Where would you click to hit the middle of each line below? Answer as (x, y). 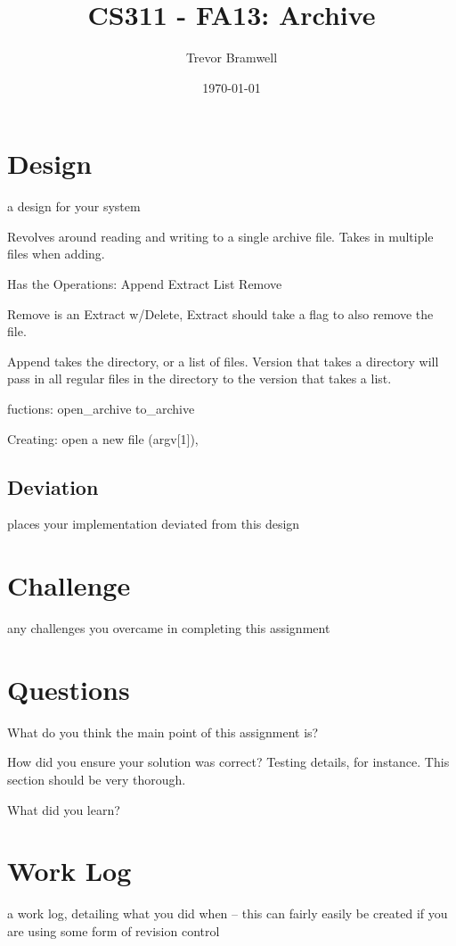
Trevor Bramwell (232, 58)
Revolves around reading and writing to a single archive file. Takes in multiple (220, 236)
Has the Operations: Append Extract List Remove (145, 284)
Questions (69, 689)
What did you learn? (64, 809)
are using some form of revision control (114, 930)
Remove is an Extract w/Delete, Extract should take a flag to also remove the (220, 313)
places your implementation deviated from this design (154, 524)
